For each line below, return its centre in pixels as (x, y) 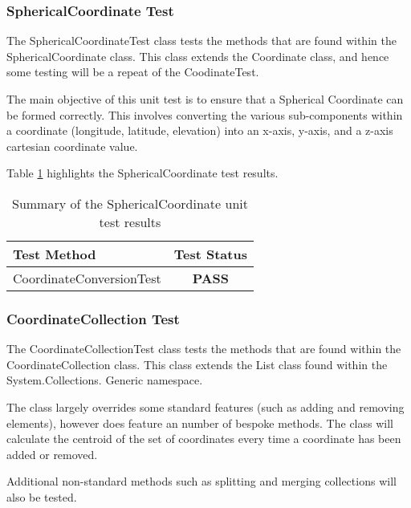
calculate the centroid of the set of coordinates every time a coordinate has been (204, 439)
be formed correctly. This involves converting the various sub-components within (205, 114)
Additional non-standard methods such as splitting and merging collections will (201, 481)
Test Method (55, 254)
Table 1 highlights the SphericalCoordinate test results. (142, 173)
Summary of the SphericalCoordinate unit (130, 203)
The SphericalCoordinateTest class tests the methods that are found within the (201, 41)
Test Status (210, 254)
